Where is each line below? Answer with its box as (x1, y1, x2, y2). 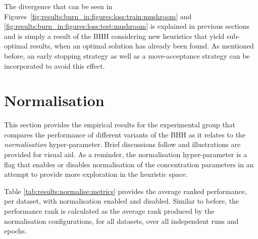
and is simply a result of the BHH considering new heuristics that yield (4, 30, 225, 41)
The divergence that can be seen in (4, 1, 113, 11)
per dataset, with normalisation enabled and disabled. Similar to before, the (4, 196, 239, 206)
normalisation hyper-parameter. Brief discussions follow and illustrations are (4, 139, 241, 150)
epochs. (4, 225, 27, 236)
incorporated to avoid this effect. (4, 60, 105, 71)
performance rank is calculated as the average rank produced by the (4, 206, 215, 216)
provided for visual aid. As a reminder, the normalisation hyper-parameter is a (4, 149, 247, 160)
